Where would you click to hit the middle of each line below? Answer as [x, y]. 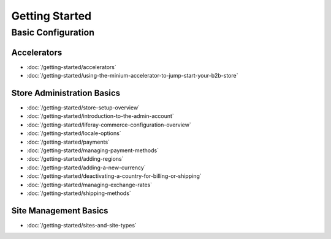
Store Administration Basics [66, 93]
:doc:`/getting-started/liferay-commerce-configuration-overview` [109, 125]
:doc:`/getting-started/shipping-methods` [79, 193]
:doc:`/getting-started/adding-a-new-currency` [86, 167]
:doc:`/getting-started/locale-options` [74, 133]
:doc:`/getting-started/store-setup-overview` [83, 108]
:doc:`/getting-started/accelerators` [71, 67]
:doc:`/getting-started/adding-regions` [75, 159]
